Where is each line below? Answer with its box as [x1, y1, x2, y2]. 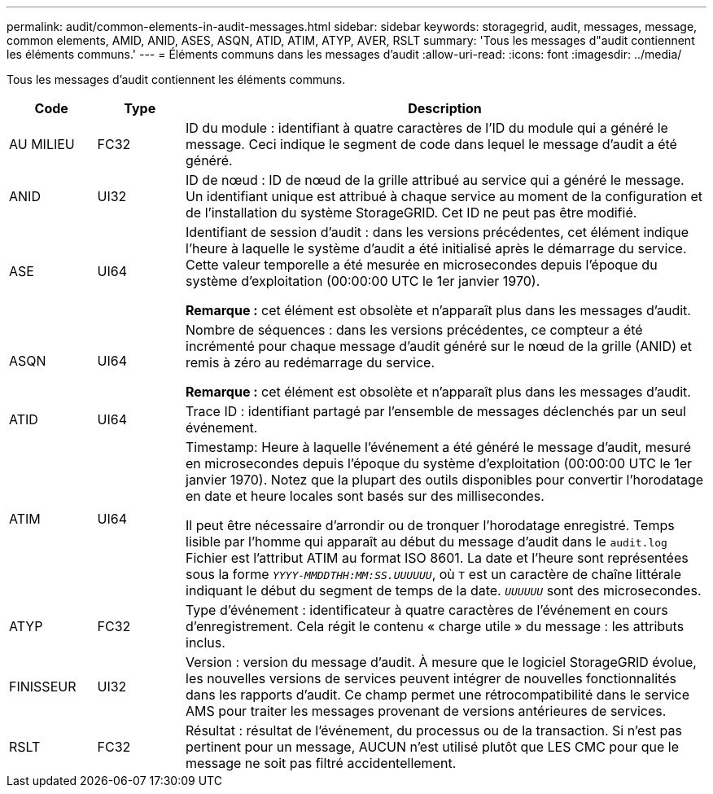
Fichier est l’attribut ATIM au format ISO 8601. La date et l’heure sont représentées [186, 550, 689, 566]
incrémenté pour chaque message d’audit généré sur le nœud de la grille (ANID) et [186, 338, 693, 354]
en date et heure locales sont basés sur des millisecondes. [186, 488, 545, 504]
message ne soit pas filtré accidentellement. [186, 755, 457, 771]
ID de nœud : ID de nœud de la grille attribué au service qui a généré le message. [186, 172, 685, 188]
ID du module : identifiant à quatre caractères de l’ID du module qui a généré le [186, 120, 668, 136]
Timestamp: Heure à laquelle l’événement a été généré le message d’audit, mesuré [186, 439, 692, 455]
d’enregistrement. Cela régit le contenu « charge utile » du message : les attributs [186, 618, 685, 634]
